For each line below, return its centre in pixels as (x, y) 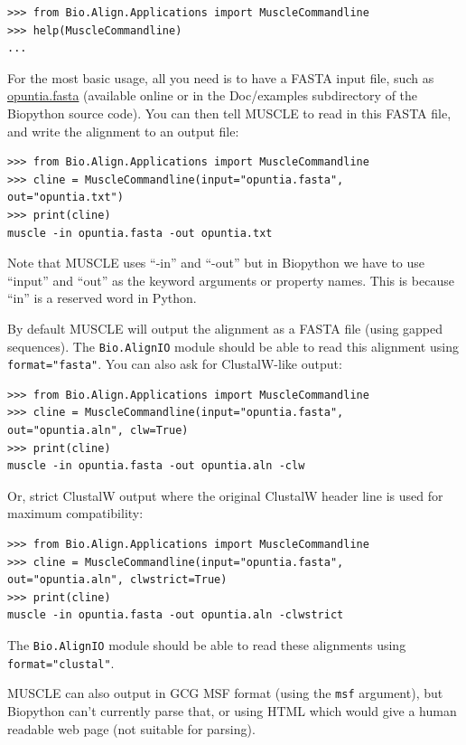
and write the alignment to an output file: (123, 131)
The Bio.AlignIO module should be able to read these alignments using (207, 644)
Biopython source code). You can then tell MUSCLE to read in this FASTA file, (229, 113)
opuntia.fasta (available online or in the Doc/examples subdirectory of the (213, 95)
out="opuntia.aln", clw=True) (98, 430)
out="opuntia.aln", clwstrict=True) (117, 580)
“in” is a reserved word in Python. (102, 298)
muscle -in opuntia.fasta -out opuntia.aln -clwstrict (176, 615)
